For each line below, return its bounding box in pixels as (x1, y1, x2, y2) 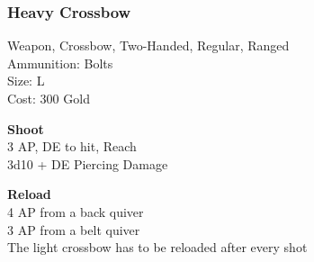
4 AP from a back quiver (7, 202, 144, 221)
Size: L (7, 71, 45, 90)
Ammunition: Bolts (7, 53, 113, 72)
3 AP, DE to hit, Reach (7, 137, 137, 156)
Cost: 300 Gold (7, 89, 90, 107)
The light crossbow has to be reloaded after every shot (7, 238, 308, 257)
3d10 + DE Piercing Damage (7, 154, 168, 173)
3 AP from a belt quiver (7, 220, 140, 239)
